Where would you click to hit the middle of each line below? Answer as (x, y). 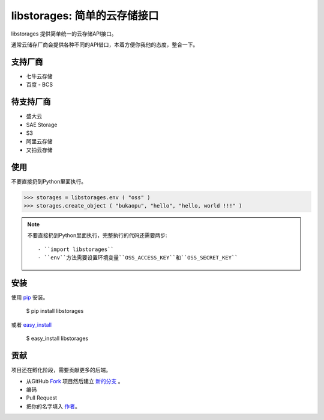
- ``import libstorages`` (76, 249)
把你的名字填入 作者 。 (53, 406)
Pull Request (41, 398)
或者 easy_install (31, 324)
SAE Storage (42, 125)
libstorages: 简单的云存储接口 (85, 16)
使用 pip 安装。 (30, 297)
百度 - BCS (40, 85)
